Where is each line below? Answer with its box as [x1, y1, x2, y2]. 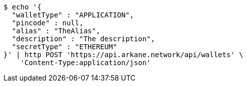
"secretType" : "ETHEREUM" [11, 43, 117, 51]
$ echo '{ [3, 3, 41, 11]
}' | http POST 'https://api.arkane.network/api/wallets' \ [3, 51, 244, 59]
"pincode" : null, [11, 19, 84, 27]
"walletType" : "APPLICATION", [11, 11, 134, 19]
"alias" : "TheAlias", [11, 27, 100, 35]
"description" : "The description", [11, 35, 155, 43]
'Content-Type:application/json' [20, 59, 151, 67]
